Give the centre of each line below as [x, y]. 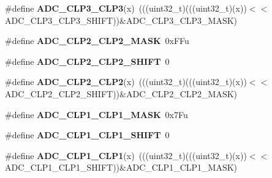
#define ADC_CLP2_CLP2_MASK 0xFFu [97, 41]
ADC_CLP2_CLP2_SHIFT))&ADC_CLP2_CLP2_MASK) [121, 93]
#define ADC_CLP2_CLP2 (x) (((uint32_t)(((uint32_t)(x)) [126, 82]
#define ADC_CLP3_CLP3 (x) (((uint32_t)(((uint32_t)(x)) [126, 8]
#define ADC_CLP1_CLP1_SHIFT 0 [87, 135]
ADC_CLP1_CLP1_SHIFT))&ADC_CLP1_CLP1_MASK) [121, 167]
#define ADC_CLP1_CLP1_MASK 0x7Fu [96, 114]
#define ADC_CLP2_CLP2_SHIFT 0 [87, 61]
